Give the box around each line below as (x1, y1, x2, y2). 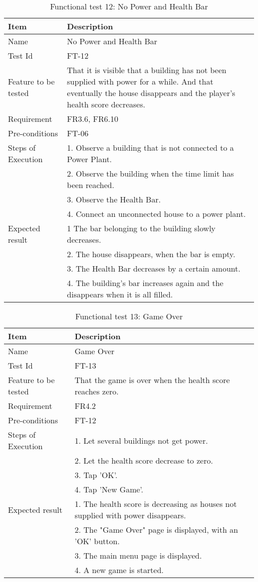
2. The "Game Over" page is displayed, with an (74, 524, 238, 535)
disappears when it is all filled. (67, 289, 173, 300)
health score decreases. (67, 98, 145, 110)
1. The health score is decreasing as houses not (74, 498, 237, 509)
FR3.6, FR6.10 (67, 113, 119, 124)
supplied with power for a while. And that (67, 76, 213, 87)
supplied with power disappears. (74, 509, 186, 521)
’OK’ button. (74, 535, 120, 547)
